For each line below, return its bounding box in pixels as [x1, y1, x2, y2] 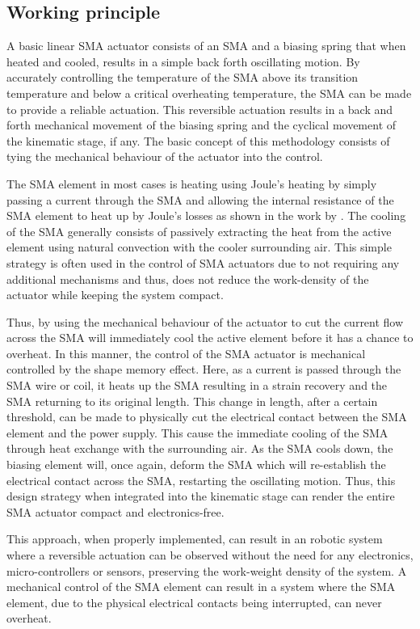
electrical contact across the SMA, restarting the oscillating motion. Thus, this [6, 471, 396, 488]
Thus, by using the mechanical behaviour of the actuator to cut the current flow [6, 313, 404, 330]
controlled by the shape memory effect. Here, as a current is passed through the [6, 361, 401, 378]
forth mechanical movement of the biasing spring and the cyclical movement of [6, 116, 397, 133]
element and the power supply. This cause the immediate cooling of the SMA [6, 424, 388, 441]
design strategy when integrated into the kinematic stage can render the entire [6, 488, 395, 504]
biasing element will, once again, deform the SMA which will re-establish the [6, 456, 386, 473]
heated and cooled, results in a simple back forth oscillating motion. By [6, 53, 360, 70]
